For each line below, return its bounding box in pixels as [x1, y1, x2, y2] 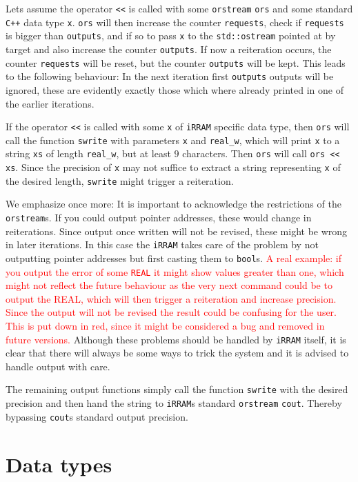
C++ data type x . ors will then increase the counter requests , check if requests [6, 14, 344, 29]
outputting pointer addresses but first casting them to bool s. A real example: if [6, 250, 341, 265]
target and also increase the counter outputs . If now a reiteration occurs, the [6, 41, 332, 56]
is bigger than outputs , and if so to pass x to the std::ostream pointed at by [6, 28, 336, 43]
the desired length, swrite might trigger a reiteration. [6, 173, 234, 188]
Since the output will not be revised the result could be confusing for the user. [6, 305, 337, 319]
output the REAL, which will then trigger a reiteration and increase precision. [6, 291, 337, 305]
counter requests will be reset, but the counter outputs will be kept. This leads [6, 55, 346, 70]
